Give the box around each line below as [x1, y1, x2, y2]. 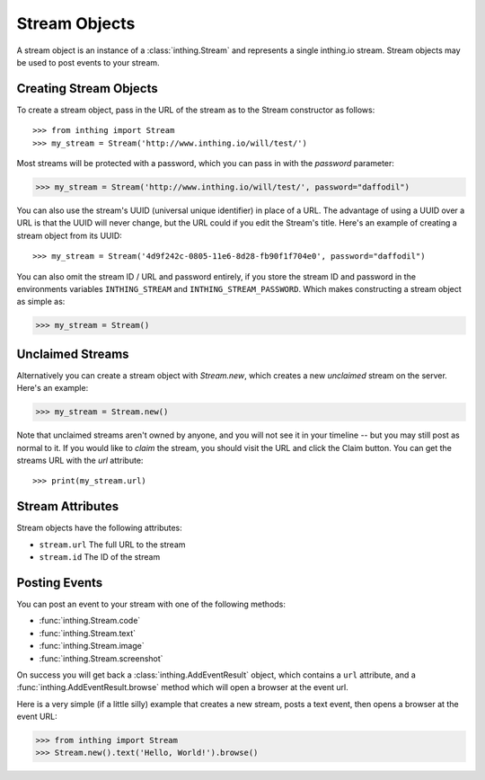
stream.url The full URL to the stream [39, 539, 186, 550]
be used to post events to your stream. [16, 57, 161, 67]
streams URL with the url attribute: [16, 455, 144, 465]
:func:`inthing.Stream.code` [39, 616, 141, 626]
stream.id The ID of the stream [39, 552, 161, 563]
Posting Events [16, 575, 103, 590]
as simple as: [16, 297, 66, 307]
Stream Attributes [16, 499, 119, 514]
